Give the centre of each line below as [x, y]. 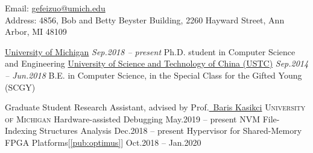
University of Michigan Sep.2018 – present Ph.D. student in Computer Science [150, 51]
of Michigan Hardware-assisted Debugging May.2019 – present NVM [132, 118]
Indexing [21, 130]
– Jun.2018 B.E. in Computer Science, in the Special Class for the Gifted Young [153, 75]
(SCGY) [20, 87]
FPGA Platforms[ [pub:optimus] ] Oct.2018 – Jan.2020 [103, 142]
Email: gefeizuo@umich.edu [55, 8]
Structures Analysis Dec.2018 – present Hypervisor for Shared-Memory [171, 130]
